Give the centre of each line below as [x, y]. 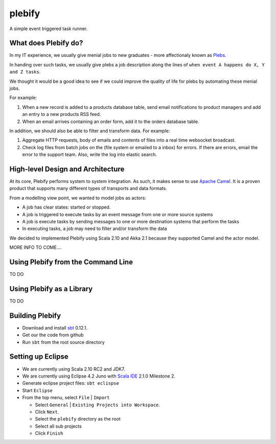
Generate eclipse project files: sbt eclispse [71, 383]
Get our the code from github [53, 335]
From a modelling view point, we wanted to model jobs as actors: [78, 198]
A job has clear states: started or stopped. [66, 207]
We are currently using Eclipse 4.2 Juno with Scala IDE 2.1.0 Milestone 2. [99, 376]
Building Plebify [35, 316]
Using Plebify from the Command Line [71, 262]
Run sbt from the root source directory [63, 342]
